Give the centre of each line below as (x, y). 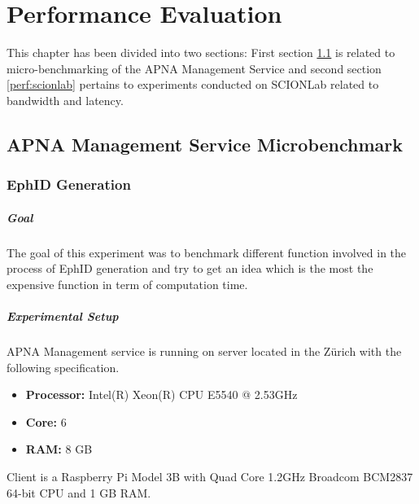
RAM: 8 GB (59, 449)
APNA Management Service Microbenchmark (205, 144)
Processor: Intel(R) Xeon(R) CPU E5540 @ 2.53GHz (161, 394)
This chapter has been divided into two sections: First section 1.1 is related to (201, 53)
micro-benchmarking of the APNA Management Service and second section (194, 68)
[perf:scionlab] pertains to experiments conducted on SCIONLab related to (193, 84)
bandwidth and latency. (65, 100)
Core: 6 (46, 421)
